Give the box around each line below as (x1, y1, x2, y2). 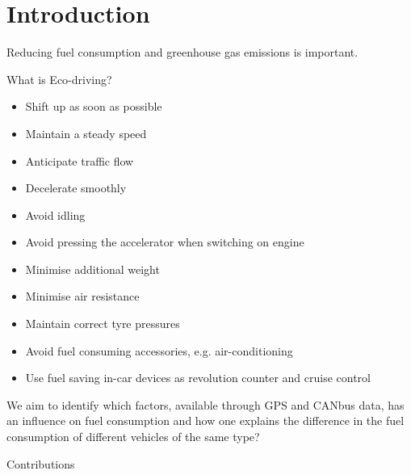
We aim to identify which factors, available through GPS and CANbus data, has (6, 396, 405, 413)
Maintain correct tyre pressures (25, 315, 180, 332)
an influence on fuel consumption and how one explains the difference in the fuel (6, 412, 405, 429)
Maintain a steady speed (25, 124, 147, 141)
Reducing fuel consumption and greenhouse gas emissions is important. (6, 44, 359, 61)
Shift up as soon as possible (25, 98, 162, 115)
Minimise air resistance (25, 288, 140, 305)
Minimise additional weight (25, 260, 160, 277)
